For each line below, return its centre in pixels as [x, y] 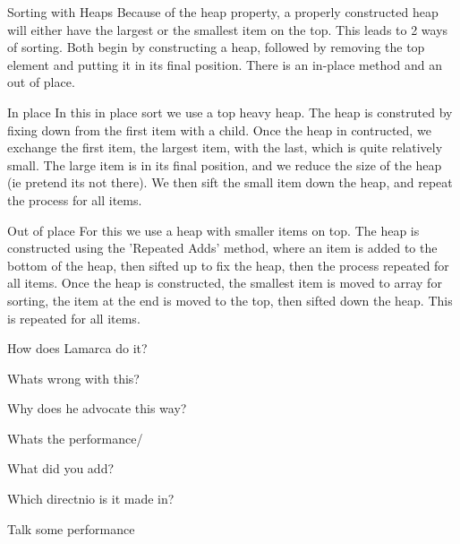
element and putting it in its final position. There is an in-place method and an [225, 64]
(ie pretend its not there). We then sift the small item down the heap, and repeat [230, 182]
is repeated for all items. [74, 318]
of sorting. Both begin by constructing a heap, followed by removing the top [216, 47]
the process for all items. [75, 199]
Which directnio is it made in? [91, 499]
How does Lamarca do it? [77, 348]
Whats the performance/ [75, 438]
